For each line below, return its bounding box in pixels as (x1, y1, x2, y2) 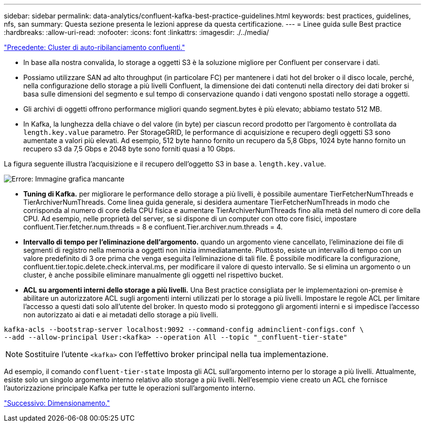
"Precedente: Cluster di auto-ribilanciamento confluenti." (4, 43, 185, 51)
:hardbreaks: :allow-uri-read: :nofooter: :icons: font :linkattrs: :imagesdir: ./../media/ (4, 28, 269, 36)
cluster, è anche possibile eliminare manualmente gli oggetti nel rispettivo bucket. (23, 271, 283, 279)
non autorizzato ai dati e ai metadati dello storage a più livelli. (23, 311, 218, 319)
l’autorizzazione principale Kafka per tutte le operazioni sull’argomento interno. (4, 384, 256, 392)
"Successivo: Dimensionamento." (4, 399, 110, 407)
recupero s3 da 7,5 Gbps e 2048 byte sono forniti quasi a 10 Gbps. (23, 145, 235, 153)
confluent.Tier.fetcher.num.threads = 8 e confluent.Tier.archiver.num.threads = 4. (23, 223, 283, 231)
